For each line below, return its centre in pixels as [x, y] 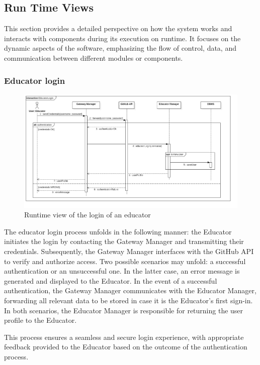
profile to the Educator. [40, 320]
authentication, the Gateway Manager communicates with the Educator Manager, [130, 290]
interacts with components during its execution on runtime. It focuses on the [122, 38]
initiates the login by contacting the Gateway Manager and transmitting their [124, 241]
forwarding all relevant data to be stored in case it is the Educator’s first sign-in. [128, 300]
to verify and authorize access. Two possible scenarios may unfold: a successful [125, 261]
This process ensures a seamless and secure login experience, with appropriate [124, 337]
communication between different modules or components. [94, 57]
